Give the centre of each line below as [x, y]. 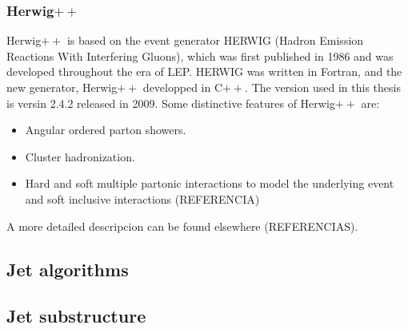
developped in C [183, 87]
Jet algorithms [68, 269]
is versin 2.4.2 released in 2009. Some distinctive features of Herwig [171, 103]
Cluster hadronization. [80, 156]
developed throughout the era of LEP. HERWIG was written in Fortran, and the [204, 71]
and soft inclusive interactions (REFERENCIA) [142, 198]
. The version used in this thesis [323, 87]
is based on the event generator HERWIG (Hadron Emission [215, 40]
